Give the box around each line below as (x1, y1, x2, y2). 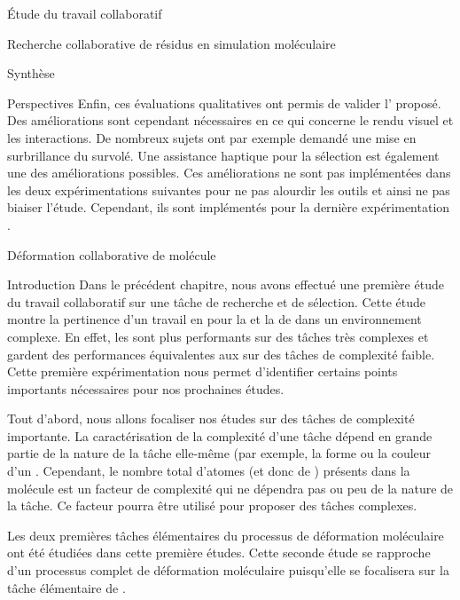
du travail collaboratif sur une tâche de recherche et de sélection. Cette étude (7, 292, 426, 311)
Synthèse (7, 64, 55, 83)
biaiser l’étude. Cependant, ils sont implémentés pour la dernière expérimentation (7, 198, 450, 217)
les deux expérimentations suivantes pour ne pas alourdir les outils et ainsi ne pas (7, 180, 450, 199)
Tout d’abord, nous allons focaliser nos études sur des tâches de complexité (7, 409, 415, 428)
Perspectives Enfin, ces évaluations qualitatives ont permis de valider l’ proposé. (7, 93, 441, 112)
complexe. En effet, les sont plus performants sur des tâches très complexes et (7, 327, 429, 345)
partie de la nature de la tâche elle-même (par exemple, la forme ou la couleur (7, 444, 432, 462)
